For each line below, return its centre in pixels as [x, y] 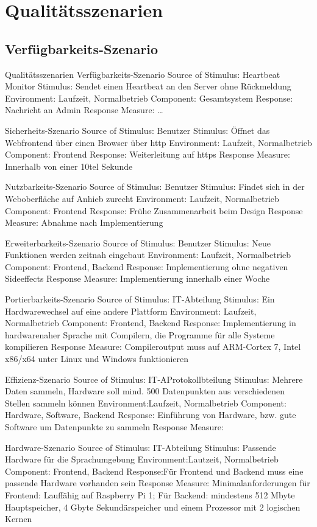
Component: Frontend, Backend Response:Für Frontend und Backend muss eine [154, 471]
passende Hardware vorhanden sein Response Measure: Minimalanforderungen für [158, 483]
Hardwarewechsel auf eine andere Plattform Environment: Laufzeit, [131, 311]
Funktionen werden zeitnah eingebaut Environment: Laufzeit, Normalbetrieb [148, 255]
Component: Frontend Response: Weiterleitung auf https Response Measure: [148, 154]
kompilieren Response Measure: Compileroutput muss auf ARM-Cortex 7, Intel [153, 347]
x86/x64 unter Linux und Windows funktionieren [97, 359]
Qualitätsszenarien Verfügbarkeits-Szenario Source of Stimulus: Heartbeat [143, 74]
